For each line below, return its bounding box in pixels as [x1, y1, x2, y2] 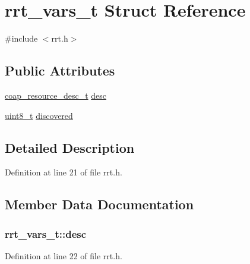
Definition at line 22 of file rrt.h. [5, 249, 122, 262]
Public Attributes [5, 61, 115, 80]
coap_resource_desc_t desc [5, 89, 107, 101]
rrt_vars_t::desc [5, 226, 87, 241]
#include [5, 32, 38, 45]
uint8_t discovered [5, 109, 73, 121]
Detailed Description [5, 138, 135, 156]
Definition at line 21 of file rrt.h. [5, 166, 122, 178]
